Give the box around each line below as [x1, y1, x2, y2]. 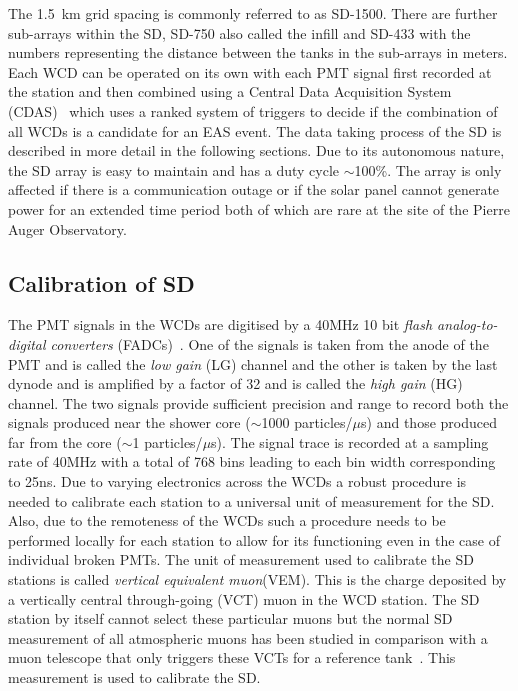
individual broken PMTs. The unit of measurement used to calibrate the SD [8, 549, 474, 570]
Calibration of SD [8, 267, 195, 298]
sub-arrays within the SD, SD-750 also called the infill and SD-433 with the [8, 22, 471, 43]
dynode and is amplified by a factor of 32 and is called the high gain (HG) [8, 373, 463, 394]
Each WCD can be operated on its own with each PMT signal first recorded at [8, 61, 492, 82]
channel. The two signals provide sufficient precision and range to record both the [8, 392, 509, 413]
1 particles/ [132, 431, 203, 452]
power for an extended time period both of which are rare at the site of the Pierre [8, 198, 510, 219]
